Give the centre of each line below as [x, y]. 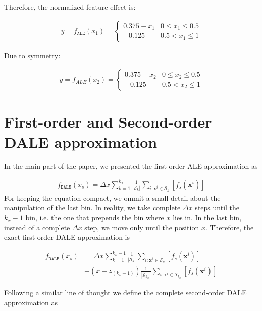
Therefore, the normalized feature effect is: [70, 7]
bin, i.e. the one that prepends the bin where [95, 217]
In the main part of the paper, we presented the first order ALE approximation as [131, 166]
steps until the [217, 207]
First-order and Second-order [108, 122]
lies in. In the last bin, [207, 217]
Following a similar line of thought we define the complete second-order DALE [125, 292]
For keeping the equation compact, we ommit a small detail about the [112, 197]
